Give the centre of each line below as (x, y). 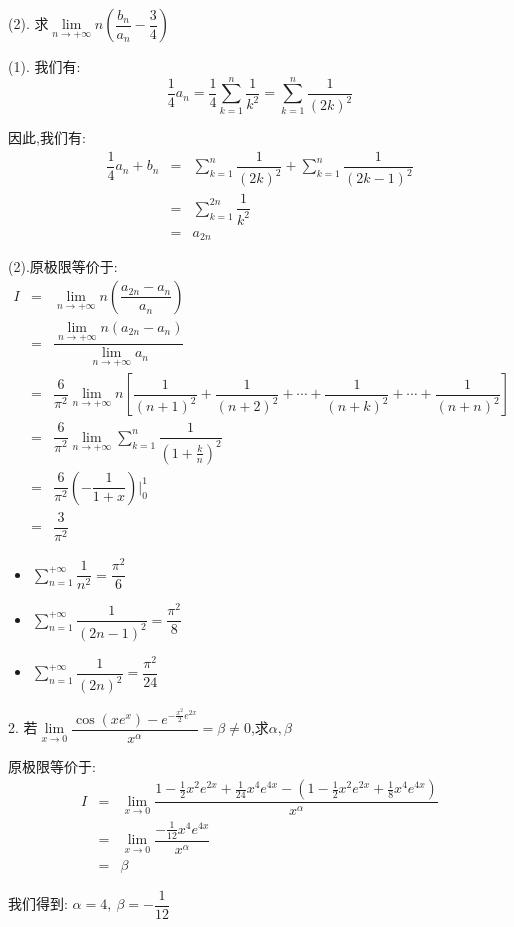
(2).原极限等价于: (63, 266)
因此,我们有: (47, 137)
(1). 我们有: (44, 66)
